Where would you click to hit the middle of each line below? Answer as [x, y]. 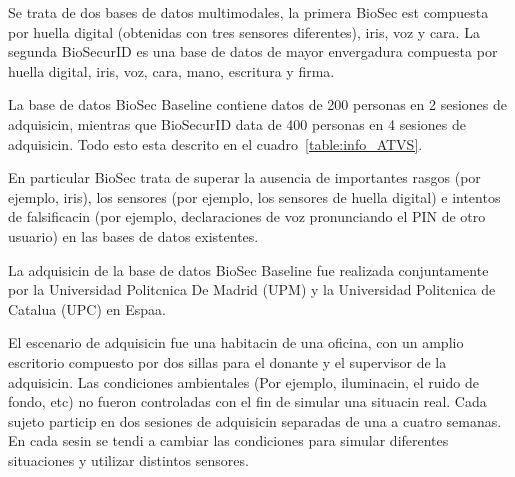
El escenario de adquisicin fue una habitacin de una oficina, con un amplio [236, 342]
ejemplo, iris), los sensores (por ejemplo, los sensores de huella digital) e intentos [254, 196]
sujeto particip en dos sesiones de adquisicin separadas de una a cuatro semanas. [255, 420]
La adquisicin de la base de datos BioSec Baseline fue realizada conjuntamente [248, 269]
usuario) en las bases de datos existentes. [133, 235]
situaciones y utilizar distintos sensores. [128, 459]
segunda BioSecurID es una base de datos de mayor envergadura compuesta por [253, 51]
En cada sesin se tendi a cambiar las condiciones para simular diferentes [228, 440]
